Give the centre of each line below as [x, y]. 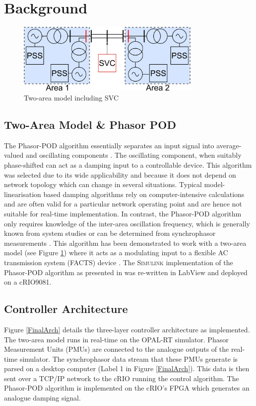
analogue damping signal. [42, 398]
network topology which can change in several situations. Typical [103, 184]
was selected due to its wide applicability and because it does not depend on [120, 174]
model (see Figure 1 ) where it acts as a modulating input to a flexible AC [116, 253]
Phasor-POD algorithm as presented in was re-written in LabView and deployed [126, 272]
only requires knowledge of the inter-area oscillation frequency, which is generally [127, 223]
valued [14, 155]
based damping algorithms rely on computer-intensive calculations [144, 194]
